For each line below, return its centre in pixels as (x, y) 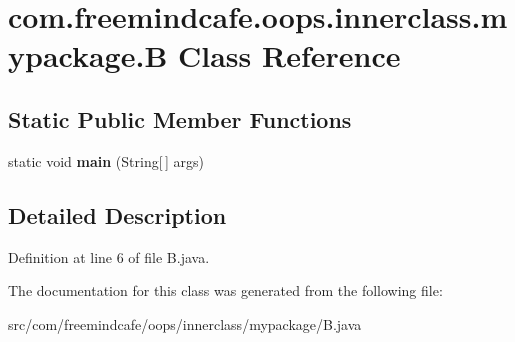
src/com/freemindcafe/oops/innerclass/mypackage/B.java (185, 323)
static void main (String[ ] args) (106, 160)
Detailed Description (117, 214)
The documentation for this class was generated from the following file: (225, 290)
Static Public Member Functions (180, 118)
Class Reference (289, 55)
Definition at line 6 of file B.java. (109, 256)
